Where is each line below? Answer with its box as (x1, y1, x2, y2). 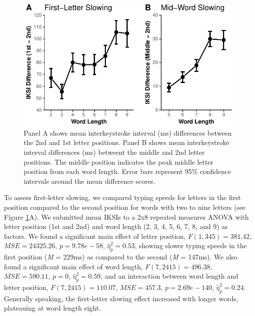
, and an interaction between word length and (100, 271, 238, 281)
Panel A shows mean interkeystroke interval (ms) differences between (24, 127, 232, 138)
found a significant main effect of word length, (4, 261, 143, 271)
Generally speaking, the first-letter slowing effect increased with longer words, (4, 293, 238, 303)
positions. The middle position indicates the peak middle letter (24, 156, 214, 167)
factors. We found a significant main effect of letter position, (4, 230, 186, 241)
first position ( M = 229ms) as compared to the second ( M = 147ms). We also (4, 252, 238, 262)
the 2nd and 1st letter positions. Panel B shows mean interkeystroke (24, 137, 229, 147)
